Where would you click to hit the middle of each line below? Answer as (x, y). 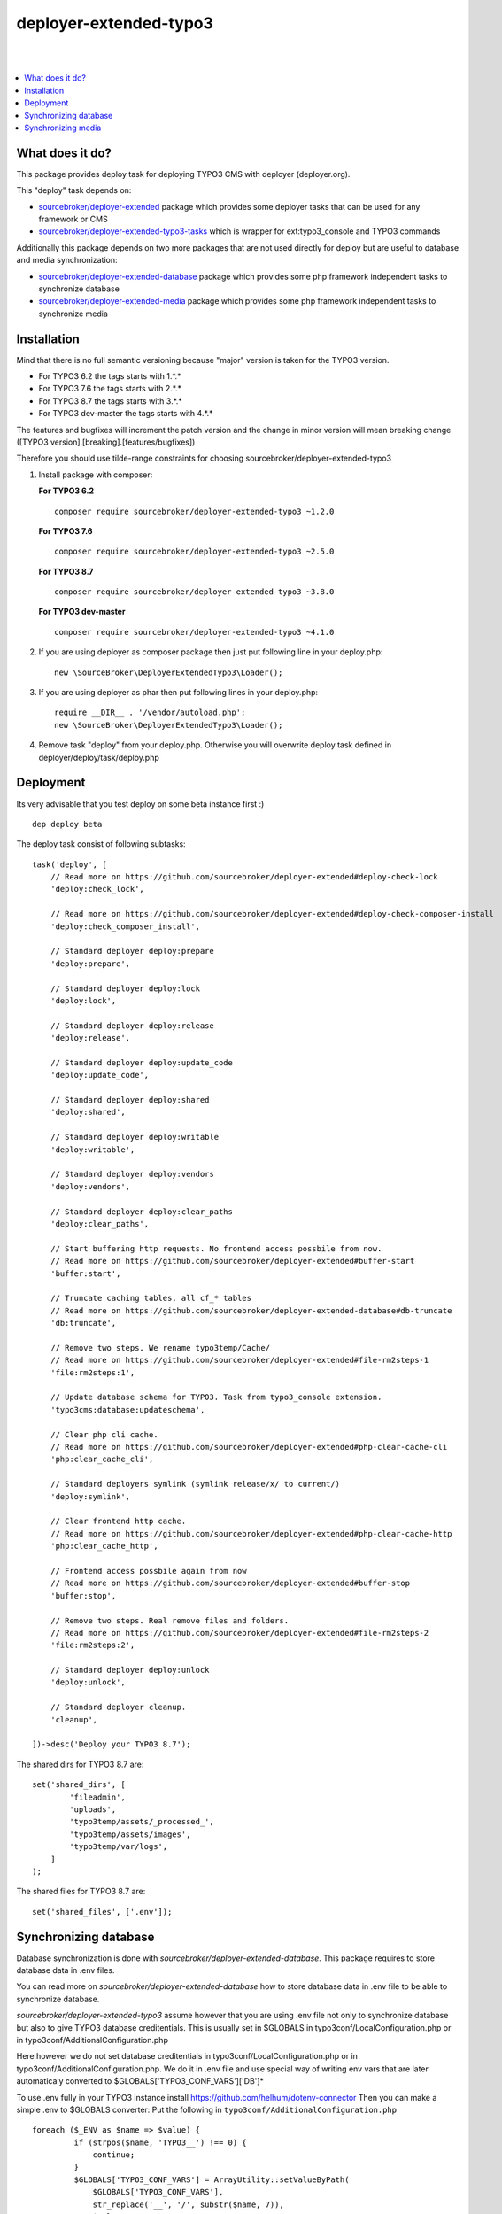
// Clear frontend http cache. (118, 1521)
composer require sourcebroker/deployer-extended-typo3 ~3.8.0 (194, 592)
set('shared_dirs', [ (79, 1785)
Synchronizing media (63, 128)
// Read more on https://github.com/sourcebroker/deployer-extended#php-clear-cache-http (251, 1533)
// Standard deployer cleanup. (118, 1707)
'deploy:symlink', (90, 1496)
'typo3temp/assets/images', (130, 1834)
